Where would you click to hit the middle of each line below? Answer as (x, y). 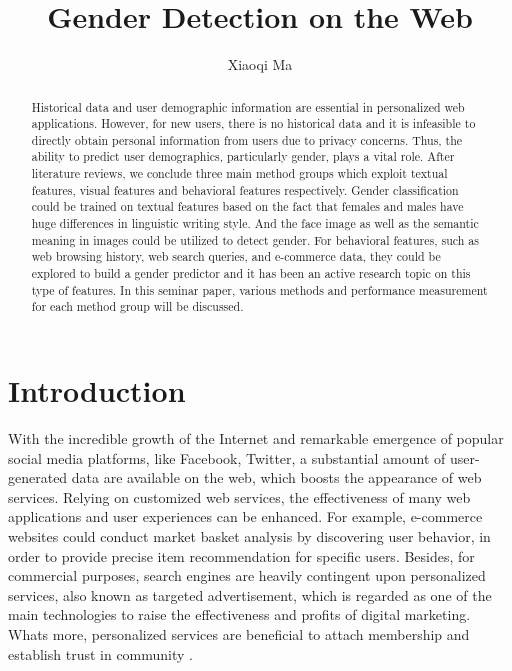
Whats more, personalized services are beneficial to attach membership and (239, 633)
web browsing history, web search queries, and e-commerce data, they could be (236, 256)
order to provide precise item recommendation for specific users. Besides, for (241, 555)
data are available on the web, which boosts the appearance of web (276, 477)
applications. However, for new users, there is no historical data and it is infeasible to (253, 123)
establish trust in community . (101, 653)
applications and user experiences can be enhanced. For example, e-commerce (245, 516)
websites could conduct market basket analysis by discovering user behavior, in (249, 535)
